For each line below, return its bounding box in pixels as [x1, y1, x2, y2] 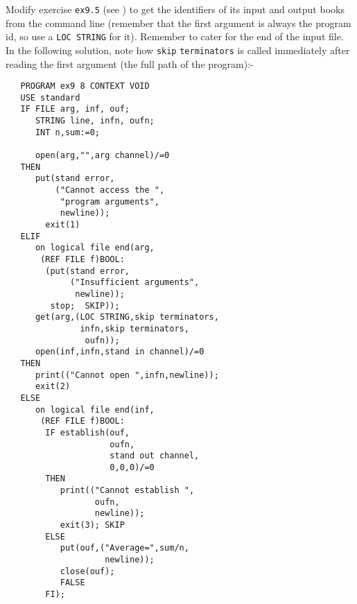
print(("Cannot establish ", [60, 485, 195, 496]
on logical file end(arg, [35, 243, 155, 253]
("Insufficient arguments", [70, 277, 200, 288]
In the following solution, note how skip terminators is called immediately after [6, 42, 350, 57]
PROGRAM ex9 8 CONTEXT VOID [20, 81, 150, 92]
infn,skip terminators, [80, 323, 189, 334]
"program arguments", [60, 196, 159, 207]
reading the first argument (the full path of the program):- [6, 56, 254, 71]
